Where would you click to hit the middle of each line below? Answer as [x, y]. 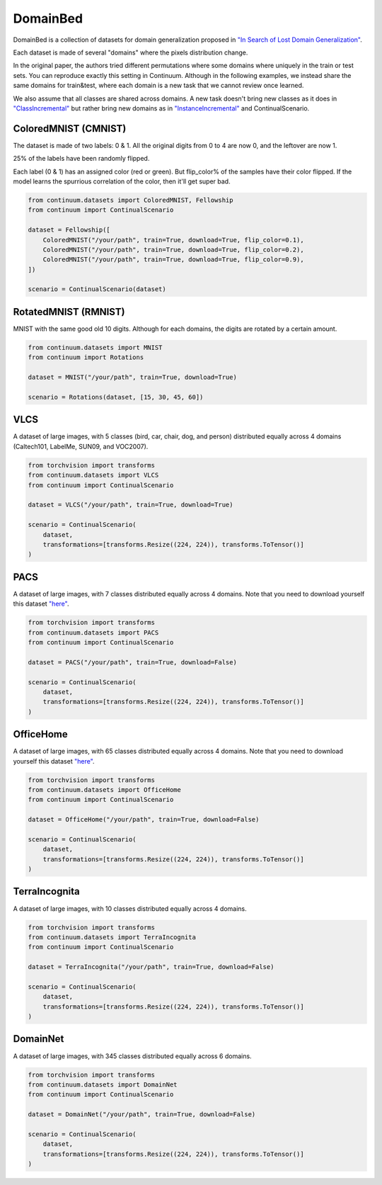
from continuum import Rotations [86, 357]
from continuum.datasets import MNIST [95, 347]
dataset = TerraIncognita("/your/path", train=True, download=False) [151, 967]
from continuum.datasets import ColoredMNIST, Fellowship [131, 200]
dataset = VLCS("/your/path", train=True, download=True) [131, 505]
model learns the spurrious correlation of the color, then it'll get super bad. [122, 181]
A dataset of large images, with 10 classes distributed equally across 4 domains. [130, 908]
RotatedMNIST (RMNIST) [69, 312]
